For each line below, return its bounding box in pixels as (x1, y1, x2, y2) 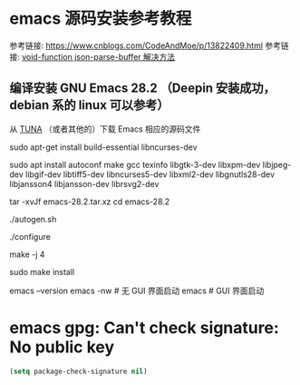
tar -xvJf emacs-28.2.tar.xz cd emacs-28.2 (9, 196, 170, 207)
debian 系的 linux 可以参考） (9, 97, 169, 114)
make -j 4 (9, 249, 45, 260)
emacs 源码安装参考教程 (9, 8, 192, 29)
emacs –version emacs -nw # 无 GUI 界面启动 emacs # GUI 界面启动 (9, 285, 265, 296)
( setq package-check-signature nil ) (9, 367, 148, 376)
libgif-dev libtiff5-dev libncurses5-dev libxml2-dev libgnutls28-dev (25, 169, 275, 180)
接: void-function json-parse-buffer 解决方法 (9, 51, 176, 62)
